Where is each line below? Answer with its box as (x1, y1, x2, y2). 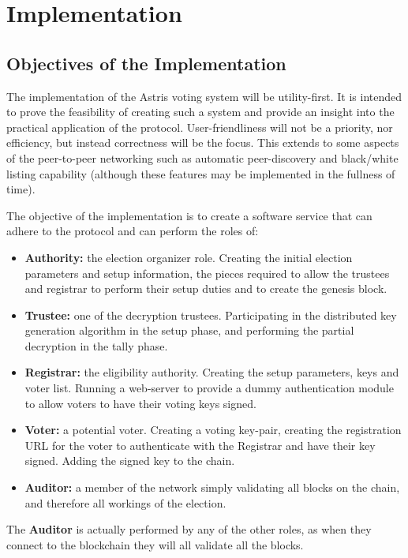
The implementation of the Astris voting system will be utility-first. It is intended (6, 88, 402, 104)
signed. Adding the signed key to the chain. (24, 452, 235, 469)
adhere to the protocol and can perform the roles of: (6, 223, 259, 239)
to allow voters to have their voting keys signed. (24, 395, 256, 411)
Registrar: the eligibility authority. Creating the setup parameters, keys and (24, 364, 399, 380)
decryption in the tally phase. (24, 337, 168, 354)
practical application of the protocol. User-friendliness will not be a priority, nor (6, 118, 393, 135)
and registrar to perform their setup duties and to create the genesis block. (24, 280, 387, 297)
